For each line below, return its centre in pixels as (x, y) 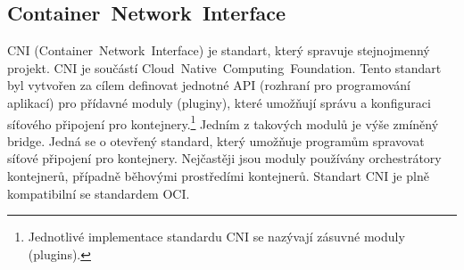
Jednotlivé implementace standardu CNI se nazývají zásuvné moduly (216, 237)
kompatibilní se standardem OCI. (99, 193)
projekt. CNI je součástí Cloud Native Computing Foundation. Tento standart (224, 67)
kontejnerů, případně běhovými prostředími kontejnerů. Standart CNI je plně (218, 176)
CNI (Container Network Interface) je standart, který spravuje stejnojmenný (219, 50)
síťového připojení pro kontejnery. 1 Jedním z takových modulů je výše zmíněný (223, 122)
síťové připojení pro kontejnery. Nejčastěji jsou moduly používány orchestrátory (224, 158)
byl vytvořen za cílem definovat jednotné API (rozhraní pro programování (209, 85)
